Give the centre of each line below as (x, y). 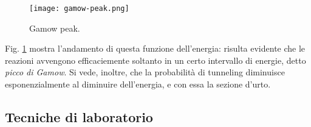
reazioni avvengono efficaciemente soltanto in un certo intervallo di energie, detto (155, 60)
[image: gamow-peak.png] (79, 9)
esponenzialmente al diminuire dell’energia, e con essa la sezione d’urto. (138, 84)
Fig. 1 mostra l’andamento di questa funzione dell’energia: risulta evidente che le (155, 48)
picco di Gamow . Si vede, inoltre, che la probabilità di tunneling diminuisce (145, 72)
